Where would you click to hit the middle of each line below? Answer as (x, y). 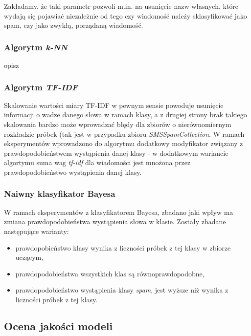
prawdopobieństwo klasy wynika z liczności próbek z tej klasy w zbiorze (123, 247)
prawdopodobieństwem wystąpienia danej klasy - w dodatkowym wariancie (116, 153)
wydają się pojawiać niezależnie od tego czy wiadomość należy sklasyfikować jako (125, 15)
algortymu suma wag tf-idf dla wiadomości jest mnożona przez (97, 162)
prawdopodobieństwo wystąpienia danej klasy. (73, 172)
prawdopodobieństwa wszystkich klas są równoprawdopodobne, (110, 273)
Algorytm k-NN (36, 47)
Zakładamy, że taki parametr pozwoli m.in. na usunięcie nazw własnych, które (121, 6)
